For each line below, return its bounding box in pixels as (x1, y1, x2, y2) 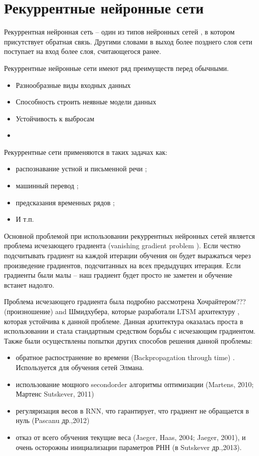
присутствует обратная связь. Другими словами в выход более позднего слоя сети (4, 36, 253, 46)
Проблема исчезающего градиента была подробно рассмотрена (4, 296, 195, 307)
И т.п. (15, 214, 34, 224)
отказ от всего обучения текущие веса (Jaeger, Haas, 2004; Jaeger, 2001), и (15, 432, 246, 442)
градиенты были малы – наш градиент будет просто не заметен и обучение (4, 270, 233, 280)
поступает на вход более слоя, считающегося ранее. (4, 46, 161, 56)
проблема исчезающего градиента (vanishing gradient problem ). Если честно (4, 240, 241, 251)
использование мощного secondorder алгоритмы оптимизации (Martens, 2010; (15, 379, 254, 389)
